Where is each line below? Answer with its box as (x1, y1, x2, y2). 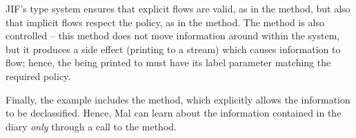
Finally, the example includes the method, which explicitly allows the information (6, 92, 350, 106)
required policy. (6, 68, 71, 83)
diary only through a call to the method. (6, 119, 177, 133)
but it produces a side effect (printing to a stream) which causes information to (6, 41, 341, 56)
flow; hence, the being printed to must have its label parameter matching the (6, 55, 331, 70)
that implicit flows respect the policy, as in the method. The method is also (6, 14, 325, 29)
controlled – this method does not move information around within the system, (6, 28, 340, 43)
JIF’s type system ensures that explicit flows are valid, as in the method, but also (6, 1, 350, 15)
